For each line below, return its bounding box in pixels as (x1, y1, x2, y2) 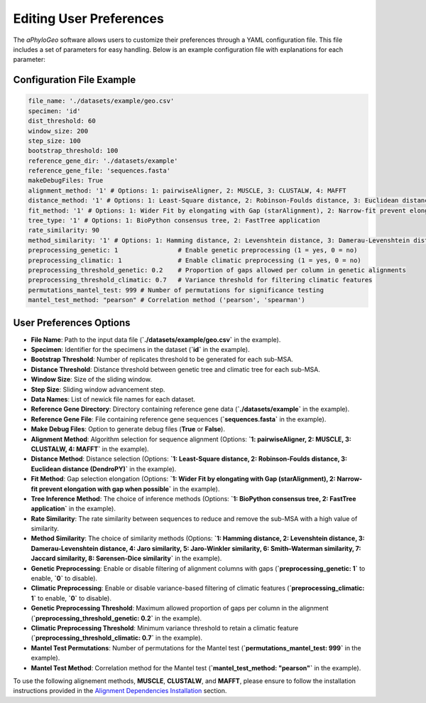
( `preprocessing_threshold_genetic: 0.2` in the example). (31, 613, 202, 622)
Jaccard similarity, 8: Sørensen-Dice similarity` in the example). (31, 554, 222, 563)
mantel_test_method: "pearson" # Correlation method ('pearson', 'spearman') (28, 296, 305, 304)
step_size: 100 (28, 136, 81, 145)
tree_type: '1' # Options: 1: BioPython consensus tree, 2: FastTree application (28, 217, 321, 225)
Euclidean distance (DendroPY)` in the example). (31, 464, 177, 473)
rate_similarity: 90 (28, 226, 99, 235)
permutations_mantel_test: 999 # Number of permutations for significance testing (28, 286, 324, 294)
